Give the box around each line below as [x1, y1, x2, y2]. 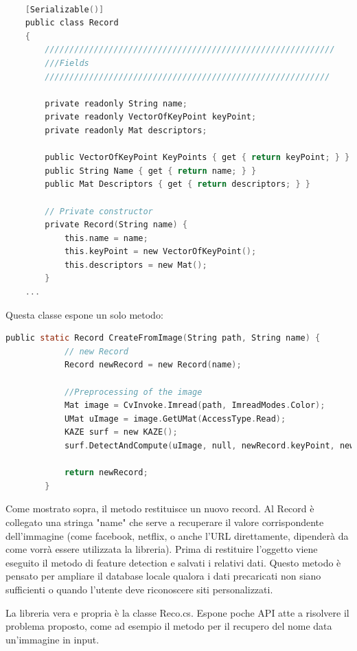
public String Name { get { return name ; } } [45, 165, 257, 176]
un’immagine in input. [5, 632, 100, 646]
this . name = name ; [64, 233, 148, 243]
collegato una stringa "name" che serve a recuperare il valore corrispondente [5, 514, 324, 529]
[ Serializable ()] [25, 4, 104, 14]
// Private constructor [45, 206, 153, 216]
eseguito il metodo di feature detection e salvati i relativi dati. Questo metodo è [5, 555, 341, 569]
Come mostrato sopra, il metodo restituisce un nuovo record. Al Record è [5, 501, 314, 516]
